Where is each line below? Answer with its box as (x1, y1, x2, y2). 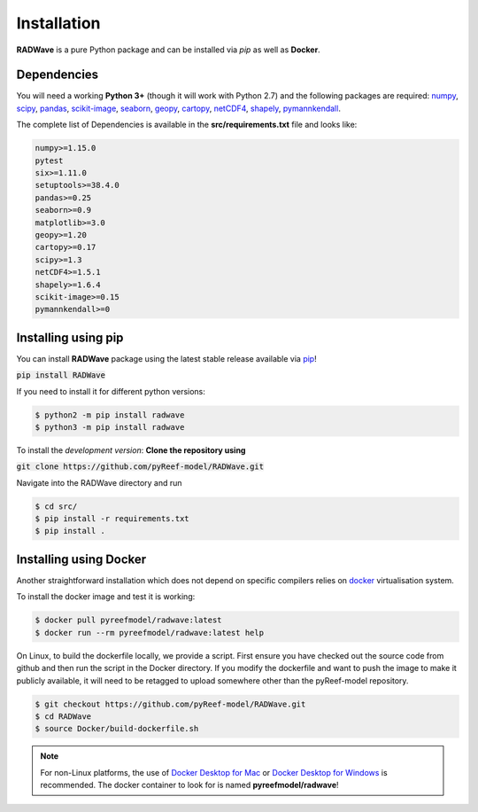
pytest (35, 155, 64, 166)
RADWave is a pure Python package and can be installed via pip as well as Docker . (16, 44, 320, 55)
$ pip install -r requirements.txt (35, 514, 189, 524)
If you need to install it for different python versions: (16, 386, 205, 396)
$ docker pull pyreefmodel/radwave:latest (35, 615, 222, 625)
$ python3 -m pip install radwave (35, 422, 185, 432)
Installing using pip (16, 330, 124, 345)
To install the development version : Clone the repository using (16, 444, 246, 456)
